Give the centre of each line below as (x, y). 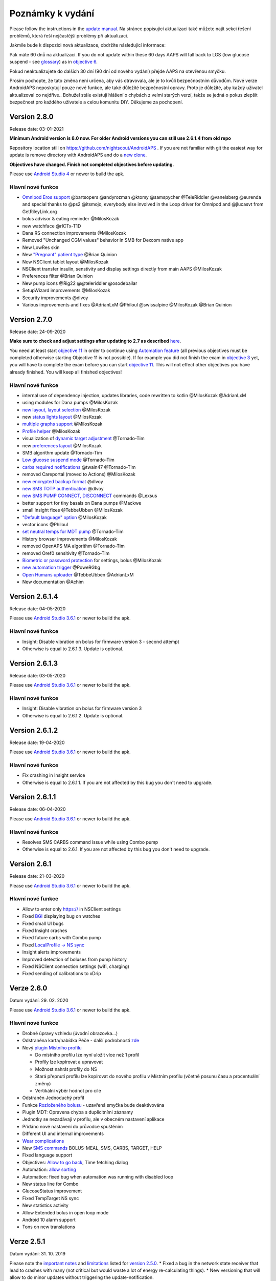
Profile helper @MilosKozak (51, 431)
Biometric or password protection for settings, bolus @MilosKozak (92, 560)
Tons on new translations (49, 1227)
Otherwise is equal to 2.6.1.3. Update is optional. (73, 649)
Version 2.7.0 (31, 319)
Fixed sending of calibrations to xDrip (62, 974)
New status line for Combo (50, 1184)
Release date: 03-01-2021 (37, 129)
